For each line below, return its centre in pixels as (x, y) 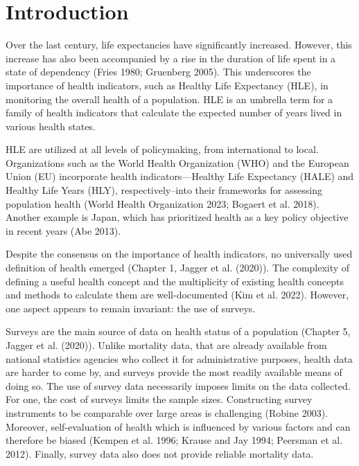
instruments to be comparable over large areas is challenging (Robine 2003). (167, 412)
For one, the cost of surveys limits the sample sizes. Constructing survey (159, 399)
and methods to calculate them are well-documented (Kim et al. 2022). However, (177, 295)
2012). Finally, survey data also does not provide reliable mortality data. (160, 453)
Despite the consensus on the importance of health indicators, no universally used (179, 254)
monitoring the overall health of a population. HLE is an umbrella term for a (169, 99)
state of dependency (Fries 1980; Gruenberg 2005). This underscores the (158, 72)
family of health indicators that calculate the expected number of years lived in (174, 113)
